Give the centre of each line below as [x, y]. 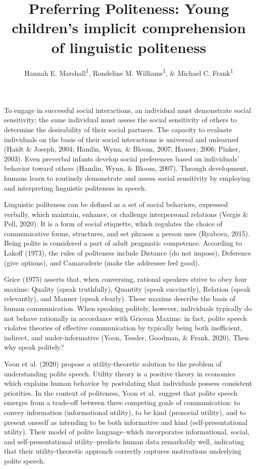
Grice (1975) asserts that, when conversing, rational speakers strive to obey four [126, 279]
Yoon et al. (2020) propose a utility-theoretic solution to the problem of [113, 364]
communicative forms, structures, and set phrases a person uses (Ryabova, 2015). [127, 233]
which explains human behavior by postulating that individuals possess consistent [128, 383]
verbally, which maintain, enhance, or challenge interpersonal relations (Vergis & [126, 214]
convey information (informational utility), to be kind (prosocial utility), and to [125, 412]
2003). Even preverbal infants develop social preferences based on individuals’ [122, 158]
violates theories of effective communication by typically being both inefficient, [123, 328]
